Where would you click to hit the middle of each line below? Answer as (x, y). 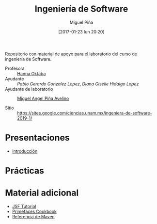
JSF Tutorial (24, 206)
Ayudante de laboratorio (29, 89)
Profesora (15, 68)
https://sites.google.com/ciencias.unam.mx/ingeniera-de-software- (85, 113)
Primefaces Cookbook (34, 211)
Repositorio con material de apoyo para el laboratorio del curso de (71, 54)
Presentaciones (38, 138)
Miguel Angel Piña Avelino (43, 98)
